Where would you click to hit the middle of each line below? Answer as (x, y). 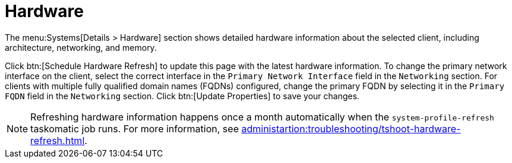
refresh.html (58, 140)
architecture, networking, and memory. (81, 47)
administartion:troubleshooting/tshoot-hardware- (351, 128)
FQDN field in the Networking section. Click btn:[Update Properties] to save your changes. (182, 96)
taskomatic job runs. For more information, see (135, 128)
